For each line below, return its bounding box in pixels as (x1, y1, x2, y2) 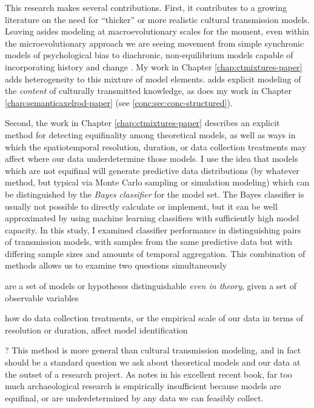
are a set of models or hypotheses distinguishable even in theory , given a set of (5, 279, 296, 292)
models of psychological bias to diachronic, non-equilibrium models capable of (5, 48, 293, 61)
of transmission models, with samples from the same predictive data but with (5, 235, 292, 248)
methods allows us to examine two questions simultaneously (5, 259, 227, 272)
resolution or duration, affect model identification (5, 323, 188, 336)
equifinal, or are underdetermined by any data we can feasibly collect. (5, 391, 264, 404)
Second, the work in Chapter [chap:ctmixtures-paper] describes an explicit (5, 116, 280, 129)
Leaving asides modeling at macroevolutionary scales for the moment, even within (5, 25, 309, 38)
